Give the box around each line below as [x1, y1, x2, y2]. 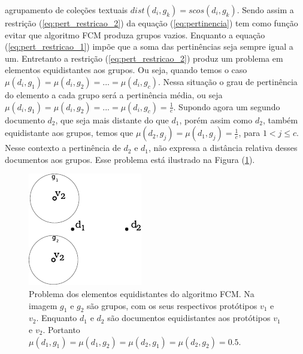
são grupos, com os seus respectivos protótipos [87, 299, 257, 311]
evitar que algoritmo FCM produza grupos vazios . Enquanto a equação [5, 28, 265, 41]
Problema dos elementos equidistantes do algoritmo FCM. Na [29, 287, 254, 299]
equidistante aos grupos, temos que [5, 126, 134, 139]
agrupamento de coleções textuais [5, 4, 128, 16]
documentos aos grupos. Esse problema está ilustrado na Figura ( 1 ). [5, 153, 255, 165]
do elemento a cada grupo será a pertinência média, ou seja [5, 88, 223, 101]
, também [262, 113, 298, 126]
